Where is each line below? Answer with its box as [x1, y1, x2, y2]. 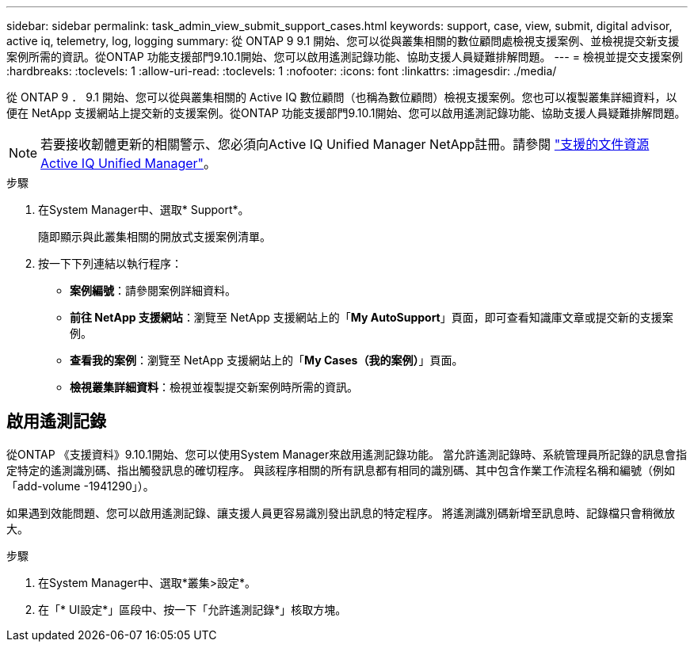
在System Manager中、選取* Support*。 [38, 203, 250, 216]
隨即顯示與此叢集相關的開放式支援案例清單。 [38, 230, 271, 243]
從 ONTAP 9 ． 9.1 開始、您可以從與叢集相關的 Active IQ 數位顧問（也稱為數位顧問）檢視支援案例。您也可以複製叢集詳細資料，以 [6, 90, 677, 104]
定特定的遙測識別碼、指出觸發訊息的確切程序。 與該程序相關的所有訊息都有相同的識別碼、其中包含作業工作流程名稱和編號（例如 [6, 463, 675, 477]
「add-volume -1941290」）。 [6, 478, 154, 493]
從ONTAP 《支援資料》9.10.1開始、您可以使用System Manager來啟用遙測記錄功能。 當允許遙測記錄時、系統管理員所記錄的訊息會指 [6, 447, 688, 461]
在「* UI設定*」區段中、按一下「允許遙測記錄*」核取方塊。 [38, 602, 347, 616]
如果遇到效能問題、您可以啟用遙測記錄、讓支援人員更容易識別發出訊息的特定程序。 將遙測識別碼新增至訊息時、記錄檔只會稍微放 [6, 505, 675, 520]
